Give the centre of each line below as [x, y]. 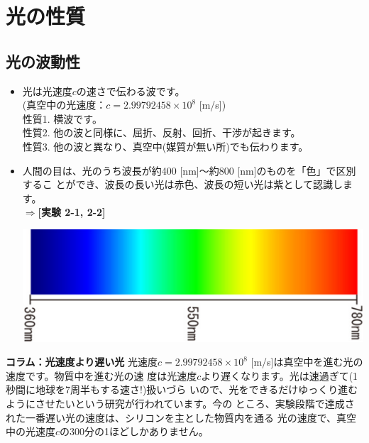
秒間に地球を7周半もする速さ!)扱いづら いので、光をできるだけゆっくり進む [182, 389]
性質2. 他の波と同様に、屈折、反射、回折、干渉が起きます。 [161, 132]
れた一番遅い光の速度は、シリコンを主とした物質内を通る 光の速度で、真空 [181, 417]
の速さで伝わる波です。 [131, 91]
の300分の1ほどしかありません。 [134, 431]
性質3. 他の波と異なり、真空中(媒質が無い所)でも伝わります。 [165, 146]
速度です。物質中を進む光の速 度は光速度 [101, 375]
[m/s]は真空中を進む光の [307, 362]
